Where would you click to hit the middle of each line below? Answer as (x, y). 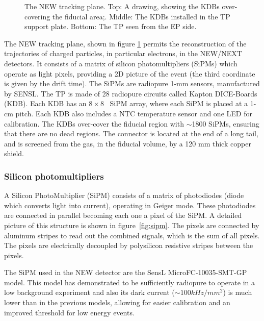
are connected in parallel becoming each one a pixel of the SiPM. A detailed (123, 215)
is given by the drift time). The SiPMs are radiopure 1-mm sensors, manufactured (132, 83)
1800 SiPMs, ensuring (226, 123)
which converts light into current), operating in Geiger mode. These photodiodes (130, 205)
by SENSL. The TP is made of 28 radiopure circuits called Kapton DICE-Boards (131, 93)
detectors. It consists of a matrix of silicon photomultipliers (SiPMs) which (121, 63)
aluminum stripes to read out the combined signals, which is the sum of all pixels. (132, 235)
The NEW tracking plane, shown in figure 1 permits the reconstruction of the (125, 43)
